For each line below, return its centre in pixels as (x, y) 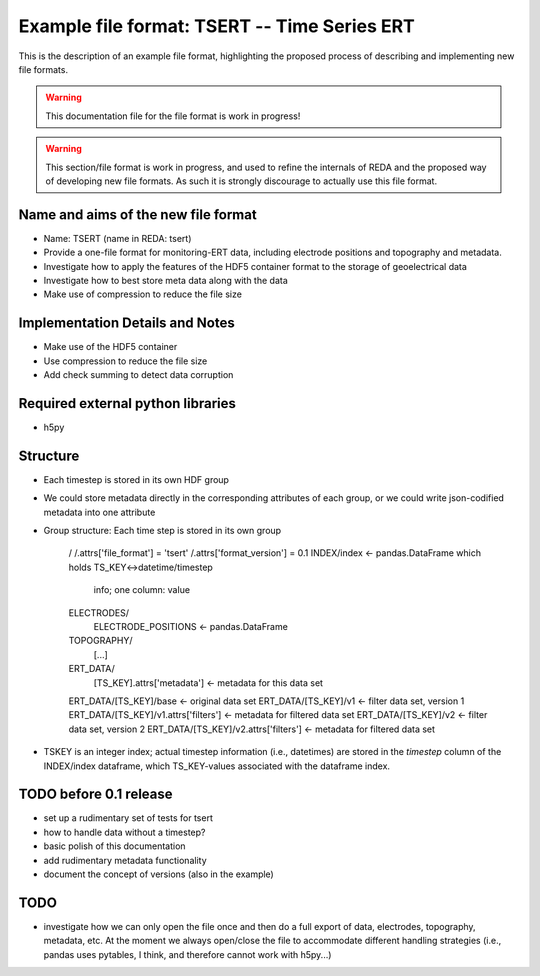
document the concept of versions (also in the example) (158, 874)
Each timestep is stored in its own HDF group (136, 479)
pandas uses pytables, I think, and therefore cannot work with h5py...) (187, 954)
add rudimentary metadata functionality (125, 860)
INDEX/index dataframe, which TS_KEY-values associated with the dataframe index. (216, 766)
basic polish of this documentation (114, 846)
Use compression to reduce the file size (125, 361)
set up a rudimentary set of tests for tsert (128, 818)
